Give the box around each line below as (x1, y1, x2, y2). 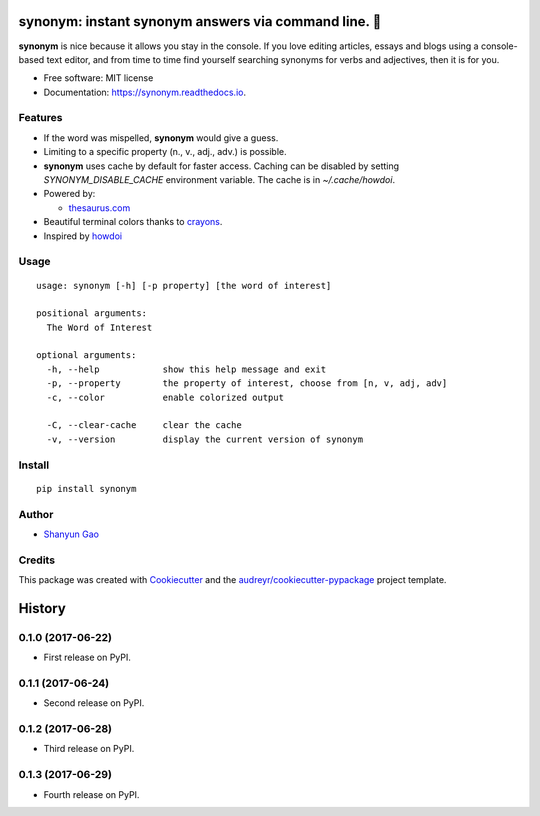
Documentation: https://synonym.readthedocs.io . (43, 86, 247, 98)
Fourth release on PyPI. (43, 788, 140, 800)
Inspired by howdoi (43, 230, 123, 242)
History (18, 600, 67, 617)
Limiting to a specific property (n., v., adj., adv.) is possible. (43, 146, 287, 158)
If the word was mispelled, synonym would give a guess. (43, 131, 279, 144)
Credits (18, 553, 55, 567)
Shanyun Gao (43, 528, 100, 540)
